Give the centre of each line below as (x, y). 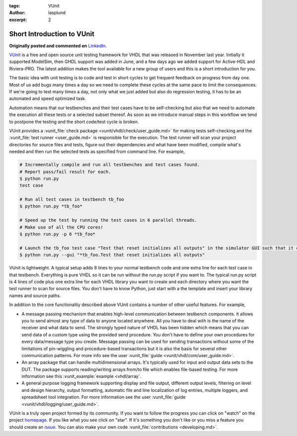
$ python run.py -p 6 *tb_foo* (58, 234)
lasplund (57, 13)
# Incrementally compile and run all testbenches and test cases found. (110, 165)
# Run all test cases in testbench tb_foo (72, 199)
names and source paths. (35, 296)
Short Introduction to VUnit (52, 34)
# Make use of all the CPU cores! (61, 227)
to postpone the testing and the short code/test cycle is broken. (74, 122)
